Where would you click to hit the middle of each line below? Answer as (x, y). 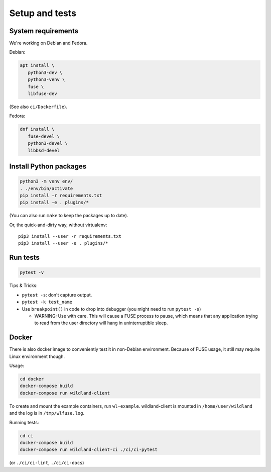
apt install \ (37, 66)
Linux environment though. (37, 356)
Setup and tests (43, 13)
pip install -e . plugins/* (54, 203)
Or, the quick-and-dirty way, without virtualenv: (58, 225)
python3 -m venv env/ (46, 181)
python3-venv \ (46, 80)
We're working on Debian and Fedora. (48, 43)
